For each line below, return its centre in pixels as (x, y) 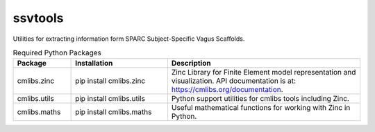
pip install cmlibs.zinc (110, 81)
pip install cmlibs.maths (114, 112)
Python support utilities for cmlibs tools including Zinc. (260, 99)
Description (191, 64)
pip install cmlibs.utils (110, 99)
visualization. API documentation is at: (234, 81)
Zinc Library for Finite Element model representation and (264, 73)
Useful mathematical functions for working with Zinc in (261, 108)
